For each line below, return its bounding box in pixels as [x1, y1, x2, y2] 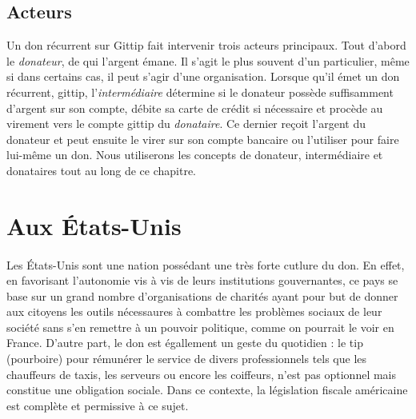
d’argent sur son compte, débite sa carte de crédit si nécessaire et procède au [6, 99, 383, 116]
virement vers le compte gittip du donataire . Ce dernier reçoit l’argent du [6, 115, 366, 132]
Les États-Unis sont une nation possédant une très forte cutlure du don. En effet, [6, 256, 405, 273]
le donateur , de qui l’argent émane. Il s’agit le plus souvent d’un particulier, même [6, 52, 410, 69]
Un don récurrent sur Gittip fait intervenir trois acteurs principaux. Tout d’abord [6, 37, 406, 54]
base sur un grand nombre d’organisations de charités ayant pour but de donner [6, 287, 398, 304]
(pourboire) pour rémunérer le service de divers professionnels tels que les [6, 350, 367, 367]
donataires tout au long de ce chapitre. [6, 162, 196, 178]
